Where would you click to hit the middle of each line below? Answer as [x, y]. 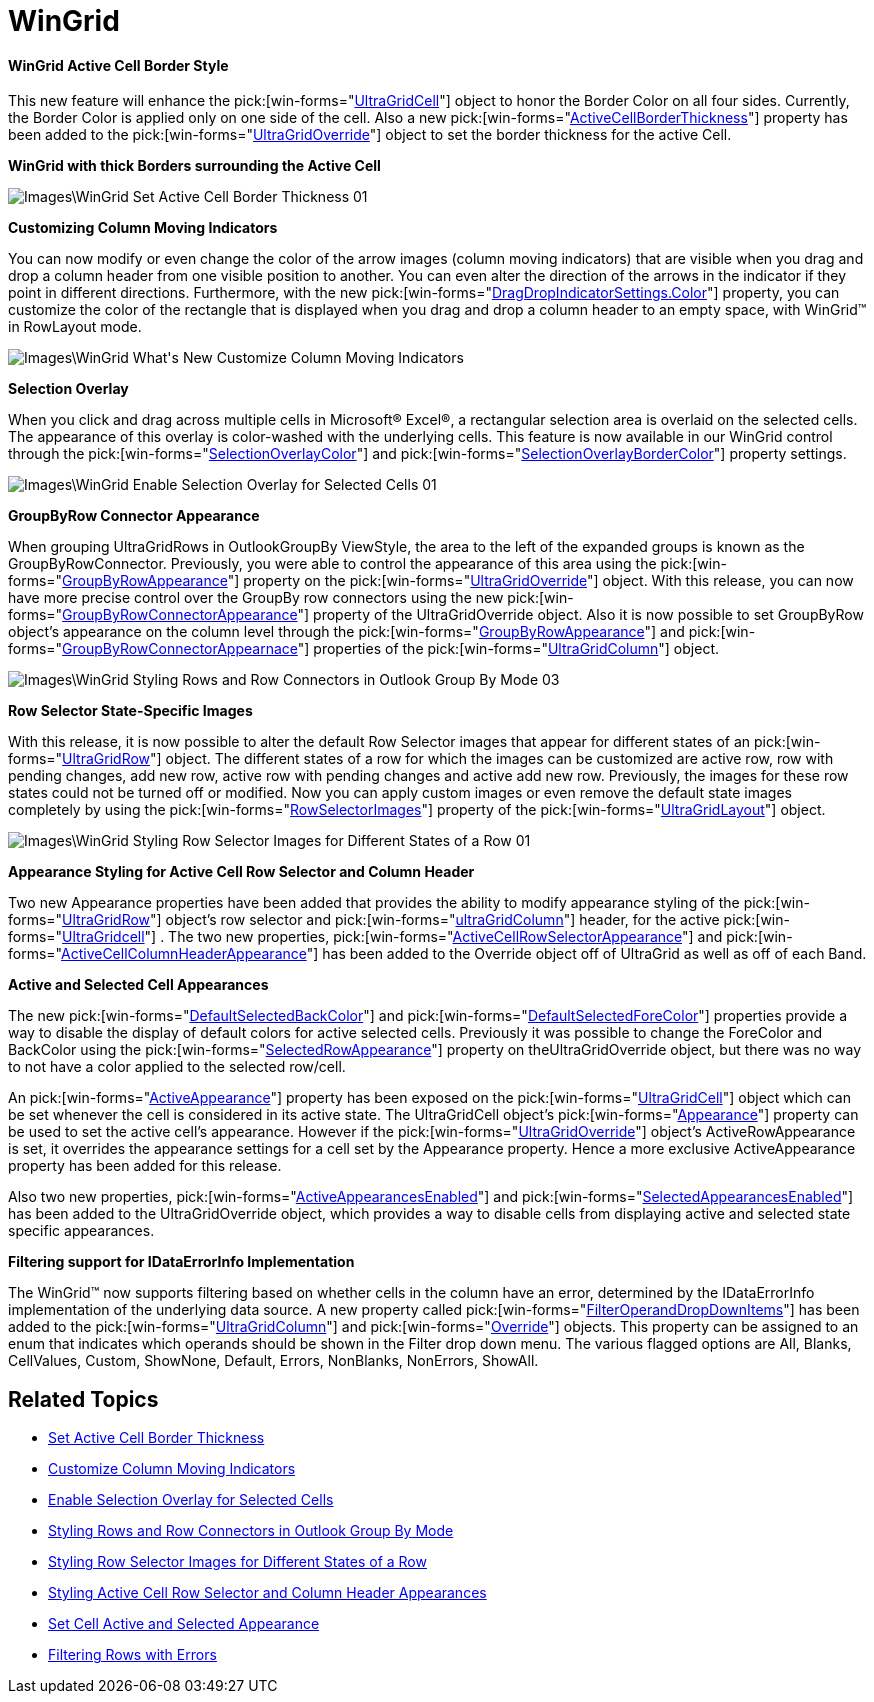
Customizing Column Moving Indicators [143, 228]
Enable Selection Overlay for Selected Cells [191, 1500]
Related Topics [83, 1399]
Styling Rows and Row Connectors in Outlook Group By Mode [251, 1531]
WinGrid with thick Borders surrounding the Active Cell [194, 166]
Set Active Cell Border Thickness [156, 1438]
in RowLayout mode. [75, 327]
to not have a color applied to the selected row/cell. [177, 1067]
